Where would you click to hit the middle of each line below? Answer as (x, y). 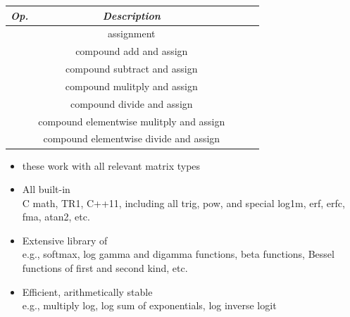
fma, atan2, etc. (56, 217)
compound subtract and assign (132, 69)
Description (131, 15)
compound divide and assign (131, 103)
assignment (132, 33)
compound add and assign (132, 51)
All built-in (46, 189)
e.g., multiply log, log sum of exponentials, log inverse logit (149, 305)
